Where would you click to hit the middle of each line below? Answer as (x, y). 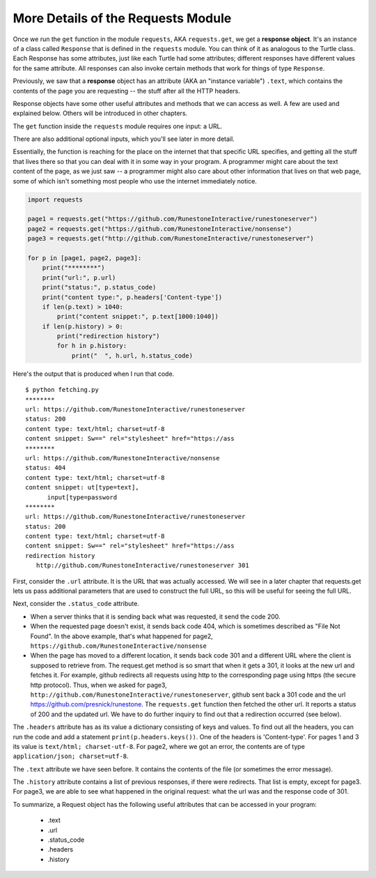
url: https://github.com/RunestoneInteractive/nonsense (123, 458)
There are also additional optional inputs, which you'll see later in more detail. (124, 139)
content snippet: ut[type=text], (82, 487)
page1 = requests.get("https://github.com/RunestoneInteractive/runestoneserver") (173, 219)
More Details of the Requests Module (122, 18)
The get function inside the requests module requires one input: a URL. (118, 126)
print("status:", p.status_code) (99, 287)
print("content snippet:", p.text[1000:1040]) (138, 317)
